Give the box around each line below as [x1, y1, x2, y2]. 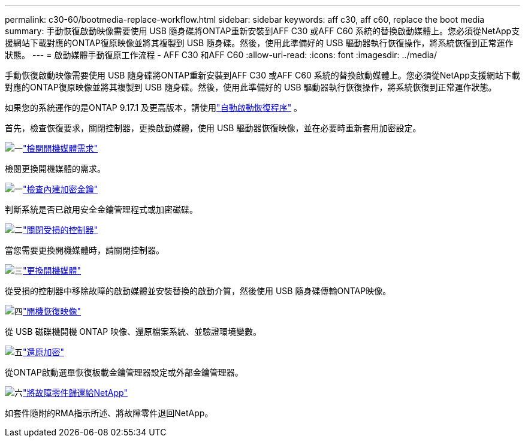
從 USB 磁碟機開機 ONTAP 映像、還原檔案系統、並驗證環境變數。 [5, 326, 262, 337]
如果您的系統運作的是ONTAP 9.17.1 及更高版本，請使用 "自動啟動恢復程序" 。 [5, 102, 303, 113]
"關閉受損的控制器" [23, 225, 98, 235]
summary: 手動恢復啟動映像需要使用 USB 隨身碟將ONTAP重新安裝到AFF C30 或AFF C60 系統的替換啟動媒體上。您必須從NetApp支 [5, 26, 520, 36]
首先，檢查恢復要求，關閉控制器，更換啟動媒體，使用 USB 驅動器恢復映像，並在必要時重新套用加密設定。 [5, 123, 421, 133]
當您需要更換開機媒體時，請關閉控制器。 [5, 245, 164, 255]
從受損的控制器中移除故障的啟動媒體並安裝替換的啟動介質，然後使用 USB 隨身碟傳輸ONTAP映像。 [5, 286, 391, 296]
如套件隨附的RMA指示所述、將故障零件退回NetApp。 [5, 408, 213, 418]
